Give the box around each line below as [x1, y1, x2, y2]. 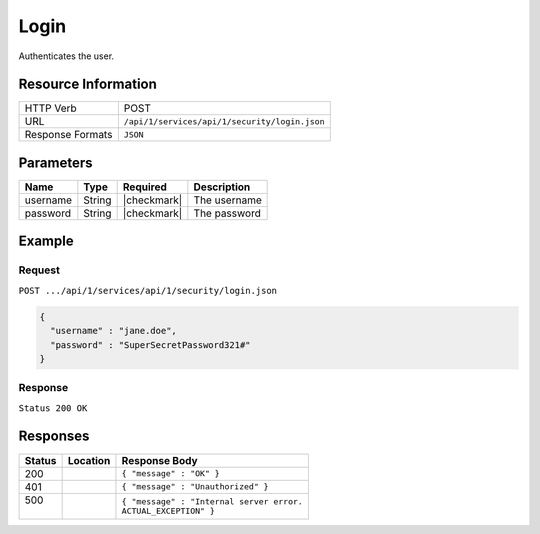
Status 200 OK [18, 402, 88, 414]
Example [18, 233, 74, 250]
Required [122, 180, 167, 194]
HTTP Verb [24, 101, 77, 115]
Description [193, 180, 251, 194]
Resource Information [18, 76, 157, 93]
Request [18, 263, 60, 277]
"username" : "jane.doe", [50, 325, 177, 337]
